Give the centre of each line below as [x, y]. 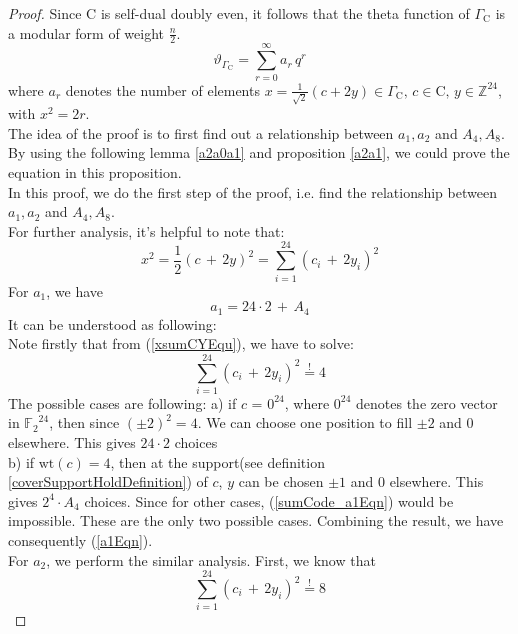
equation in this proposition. [95, 172]
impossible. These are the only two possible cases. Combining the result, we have [256, 520]
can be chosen [281, 481]
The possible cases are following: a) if [122, 402]
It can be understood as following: [112, 323]
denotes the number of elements [162, 89]
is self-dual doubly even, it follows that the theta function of [285, 13]
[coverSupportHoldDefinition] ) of [108, 481]
